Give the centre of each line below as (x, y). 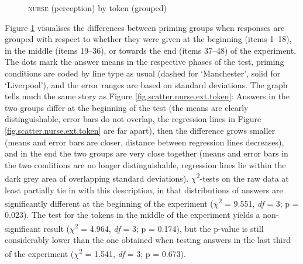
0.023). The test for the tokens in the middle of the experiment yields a (132, 215)
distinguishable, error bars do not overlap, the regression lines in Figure (133, 119)
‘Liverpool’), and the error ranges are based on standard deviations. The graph (146, 84)
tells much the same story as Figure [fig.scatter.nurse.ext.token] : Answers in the (147, 96)
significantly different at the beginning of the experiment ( (109, 203)
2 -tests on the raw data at (242, 177)
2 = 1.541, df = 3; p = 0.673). (132, 252)
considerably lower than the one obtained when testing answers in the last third (148, 240)
